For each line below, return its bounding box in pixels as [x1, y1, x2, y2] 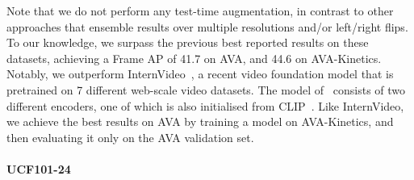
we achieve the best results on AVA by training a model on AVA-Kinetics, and [6, 113, 394, 130]
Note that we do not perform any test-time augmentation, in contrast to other [6, 2, 394, 19]
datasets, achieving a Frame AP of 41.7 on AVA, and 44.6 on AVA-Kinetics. [6, 49, 382, 66]
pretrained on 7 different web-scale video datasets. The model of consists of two [6, 81, 406, 98]
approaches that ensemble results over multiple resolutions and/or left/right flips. [6, 18, 408, 35]
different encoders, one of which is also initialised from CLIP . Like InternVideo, [6, 97, 404, 114]
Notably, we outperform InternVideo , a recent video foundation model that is [6, 65, 394, 82]
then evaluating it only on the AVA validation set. [6, 128, 254, 145]
